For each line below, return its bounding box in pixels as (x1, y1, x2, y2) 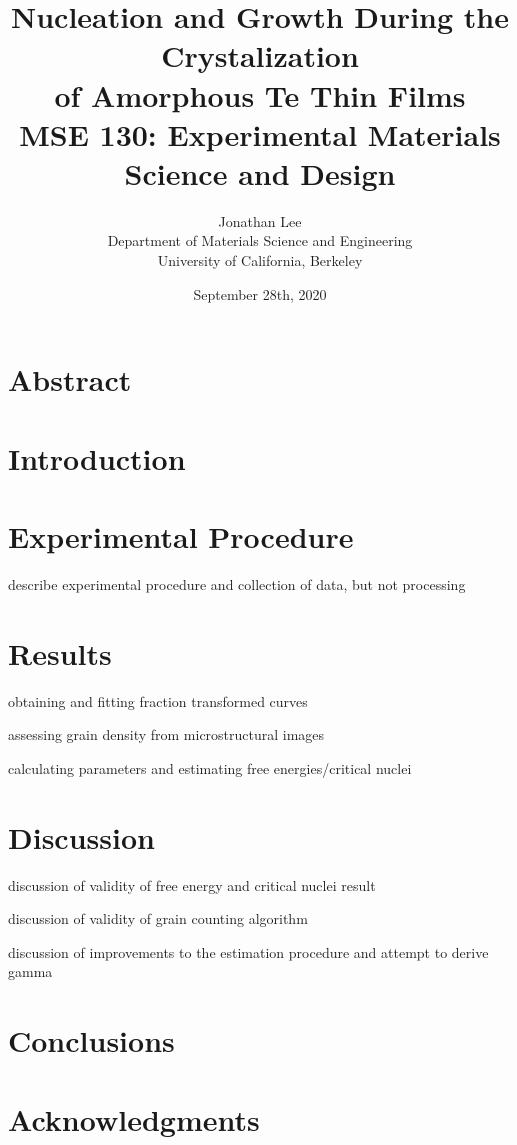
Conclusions (8, 1020, 175, 1061)
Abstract (8, 359, 132, 400)
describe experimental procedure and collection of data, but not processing (8, 573, 466, 594)
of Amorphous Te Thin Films (54, 74, 466, 115)
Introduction (8, 437, 186, 478)
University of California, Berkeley (157, 250, 363, 271)
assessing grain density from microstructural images (8, 724, 325, 745)
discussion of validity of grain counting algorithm (8, 908, 308, 929)
